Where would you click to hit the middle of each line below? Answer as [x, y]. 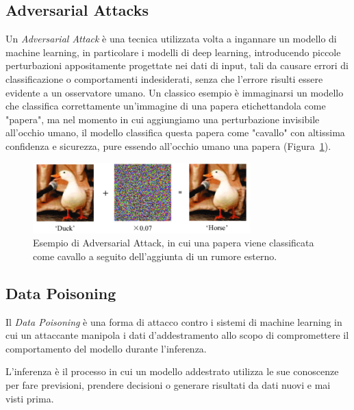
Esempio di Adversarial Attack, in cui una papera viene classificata [174, 243]
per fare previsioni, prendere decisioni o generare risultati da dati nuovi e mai [168, 385]
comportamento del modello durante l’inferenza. [106, 348]
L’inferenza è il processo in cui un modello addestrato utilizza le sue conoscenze [172, 371]
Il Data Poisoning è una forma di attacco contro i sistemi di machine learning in [174, 321]
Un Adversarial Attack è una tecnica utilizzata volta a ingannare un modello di [171, 39]
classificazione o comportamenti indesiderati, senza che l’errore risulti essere [164, 78]
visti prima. [30, 398]
